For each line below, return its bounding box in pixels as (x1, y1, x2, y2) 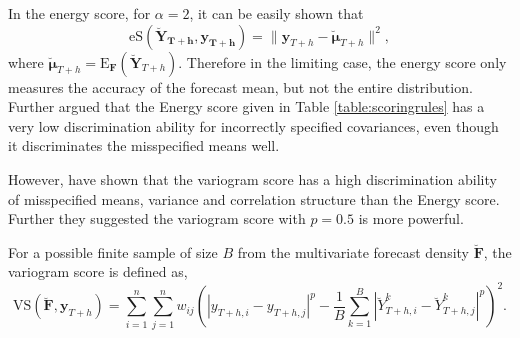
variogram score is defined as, (8, 261, 188, 282)
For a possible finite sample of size (8, 241, 218, 262)
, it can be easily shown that (189, 3, 364, 23)
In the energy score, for (8, 3, 151, 23)
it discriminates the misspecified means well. (8, 135, 280, 156)
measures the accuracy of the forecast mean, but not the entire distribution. (8, 76, 473, 97)
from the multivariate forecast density (237, 241, 469, 262)
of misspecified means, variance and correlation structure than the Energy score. (8, 188, 500, 209)
